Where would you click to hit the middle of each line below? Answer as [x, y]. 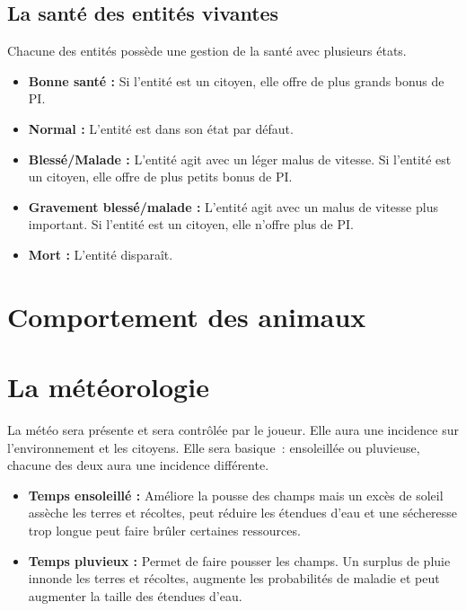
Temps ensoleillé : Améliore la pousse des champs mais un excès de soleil [236, 495]
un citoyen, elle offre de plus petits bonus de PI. [160, 177]
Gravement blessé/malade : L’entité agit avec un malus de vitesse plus [233, 206]
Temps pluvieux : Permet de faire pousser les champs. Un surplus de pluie [239, 560]
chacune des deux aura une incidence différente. [138, 465]
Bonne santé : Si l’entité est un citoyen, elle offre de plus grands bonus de [236, 80]
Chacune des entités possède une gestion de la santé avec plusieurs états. [207, 51]
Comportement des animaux [187, 316]
